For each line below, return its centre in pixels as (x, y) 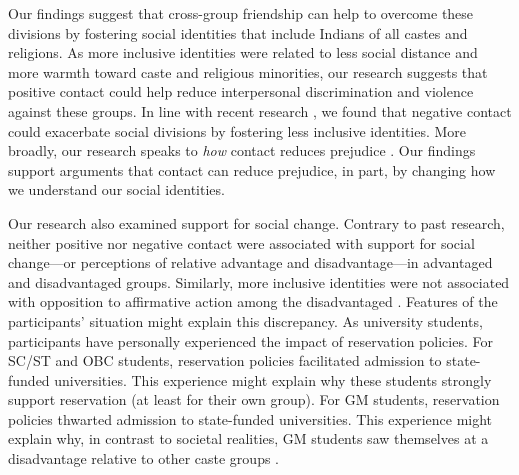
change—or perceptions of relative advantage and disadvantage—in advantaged (250, 262)
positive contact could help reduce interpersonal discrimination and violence (241, 91)
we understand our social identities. (116, 189)
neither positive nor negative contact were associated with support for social (241, 242)
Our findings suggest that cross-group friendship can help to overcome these (241, 13)
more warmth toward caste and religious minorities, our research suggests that (248, 71)
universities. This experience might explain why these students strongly (273, 379)
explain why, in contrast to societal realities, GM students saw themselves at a (248, 438)
